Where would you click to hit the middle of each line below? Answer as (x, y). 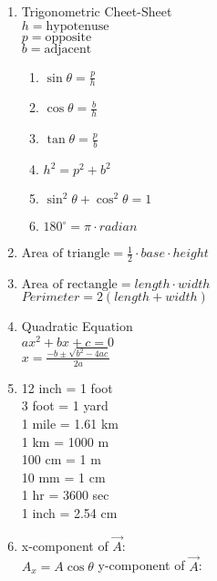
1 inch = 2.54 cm (69, 512)
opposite (68, 37)
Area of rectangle (69, 284)
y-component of (141, 565)
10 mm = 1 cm (63, 477)
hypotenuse (77, 26)
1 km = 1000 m (65, 441)
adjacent (68, 49)
